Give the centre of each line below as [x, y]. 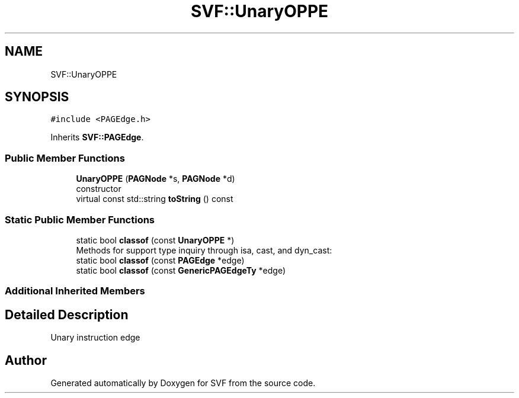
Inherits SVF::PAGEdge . [97, 137]
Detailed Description [67, 314]
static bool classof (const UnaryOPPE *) [155, 240]
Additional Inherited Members [75, 291]
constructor [99, 189]
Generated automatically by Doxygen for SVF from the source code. [183, 383]
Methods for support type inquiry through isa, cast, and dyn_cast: [204, 250]
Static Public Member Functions [80, 219]
